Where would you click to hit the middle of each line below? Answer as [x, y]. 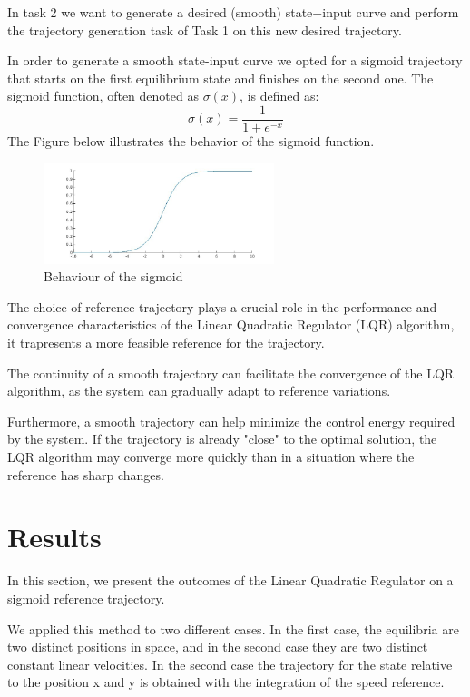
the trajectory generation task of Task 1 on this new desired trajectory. [205, 29]
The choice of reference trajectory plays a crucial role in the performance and [222, 306]
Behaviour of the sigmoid [113, 276]
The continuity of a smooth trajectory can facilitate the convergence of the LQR [231, 373]
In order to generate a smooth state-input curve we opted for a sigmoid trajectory [235, 60]
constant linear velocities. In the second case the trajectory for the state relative [230, 664]
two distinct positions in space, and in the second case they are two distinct [218, 647]
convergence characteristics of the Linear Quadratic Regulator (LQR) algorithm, [231, 324]
